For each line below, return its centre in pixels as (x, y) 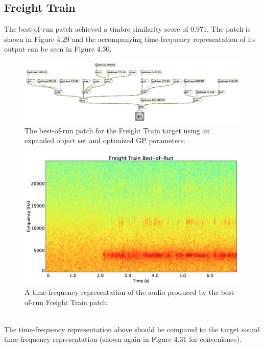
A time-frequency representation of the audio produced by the (122, 292)
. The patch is (229, 29)
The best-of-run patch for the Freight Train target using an (117, 130)
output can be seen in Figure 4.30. (58, 49)
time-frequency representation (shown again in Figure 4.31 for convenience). (123, 339)
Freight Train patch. (77, 302)
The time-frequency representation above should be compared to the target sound (132, 329)
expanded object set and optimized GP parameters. (105, 140)
